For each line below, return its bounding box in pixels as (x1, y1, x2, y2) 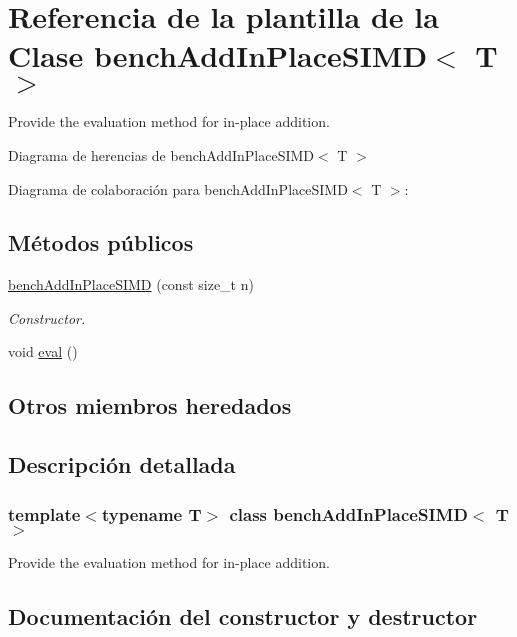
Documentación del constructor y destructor (8, 600, 478, 631)
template (8, 501, 81, 526)
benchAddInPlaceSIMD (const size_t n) (8, 274, 254, 295)
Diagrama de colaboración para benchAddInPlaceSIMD (8, 178, 348, 199)
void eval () (8, 341, 78, 362)
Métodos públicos (8, 227, 194, 258)
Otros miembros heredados (8, 390, 292, 421)
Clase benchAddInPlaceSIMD (8, 35, 428, 76)
